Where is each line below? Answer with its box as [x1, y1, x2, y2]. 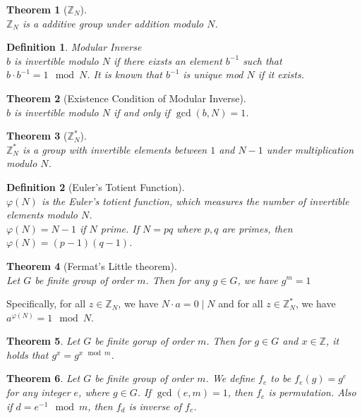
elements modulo [6, 207, 78, 222]
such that [243, 53, 282, 68]
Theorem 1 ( [6, 2, 68, 16]
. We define [205, 371, 255, 386]
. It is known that [87, 67, 162, 82]
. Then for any [145, 272, 210, 287]
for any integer [6, 385, 71, 400]
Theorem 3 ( [6, 128, 68, 143]
